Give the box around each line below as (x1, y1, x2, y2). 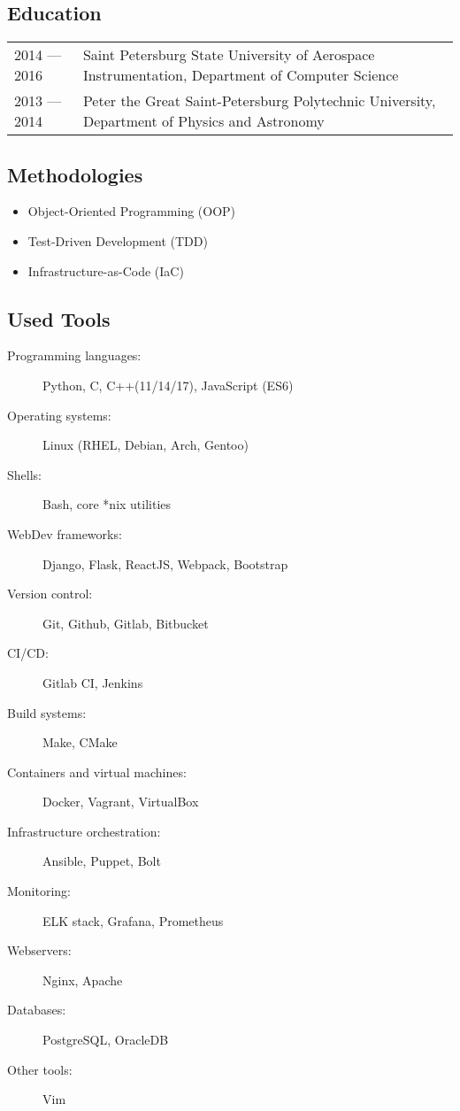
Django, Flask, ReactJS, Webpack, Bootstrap (42, 554, 288, 573)
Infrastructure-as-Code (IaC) (27, 261, 184, 280)
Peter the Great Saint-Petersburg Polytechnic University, (82, 90, 436, 112)
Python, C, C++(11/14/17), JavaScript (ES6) (42, 375, 294, 394)
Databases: (7, 1000, 66, 1019)
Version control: (7, 584, 93, 603)
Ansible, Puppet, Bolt (42, 852, 161, 870)
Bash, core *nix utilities (42, 495, 172, 513)
